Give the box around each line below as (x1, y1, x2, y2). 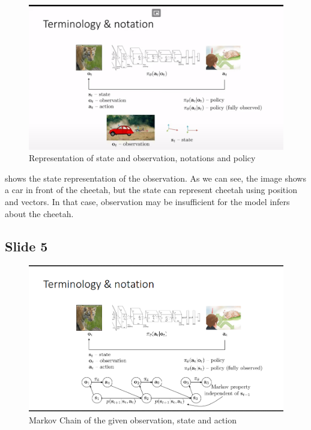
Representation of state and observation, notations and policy (29, 152, 256, 164)
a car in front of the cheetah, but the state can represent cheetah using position (5, 183, 297, 196)
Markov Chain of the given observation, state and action (29, 413, 237, 426)
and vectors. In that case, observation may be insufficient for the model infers (5, 195, 290, 207)
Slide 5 (5, 236, 48, 255)
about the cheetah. (5, 207, 74, 220)
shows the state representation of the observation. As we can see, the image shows (5, 171, 306, 184)
